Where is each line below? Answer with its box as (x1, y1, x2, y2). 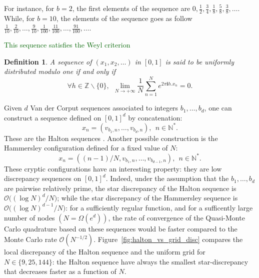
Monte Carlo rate (4, 234, 57, 244)
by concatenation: (128, 112, 182, 122)
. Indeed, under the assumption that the (105, 173, 229, 183)
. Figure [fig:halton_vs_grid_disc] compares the (93, 234, 243, 244)
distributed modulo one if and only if (4, 66, 116, 76)
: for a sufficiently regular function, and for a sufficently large (65, 202, 253, 212)
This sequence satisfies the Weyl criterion (4, 39, 130, 50)
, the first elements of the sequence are (72, 3, 190, 13)
